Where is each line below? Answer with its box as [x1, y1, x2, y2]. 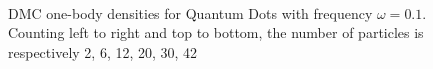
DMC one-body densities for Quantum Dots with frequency [8, 2, 373, 23]
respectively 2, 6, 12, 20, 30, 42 [8, 41, 198, 62]
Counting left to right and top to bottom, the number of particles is [8, 22, 424, 43]
